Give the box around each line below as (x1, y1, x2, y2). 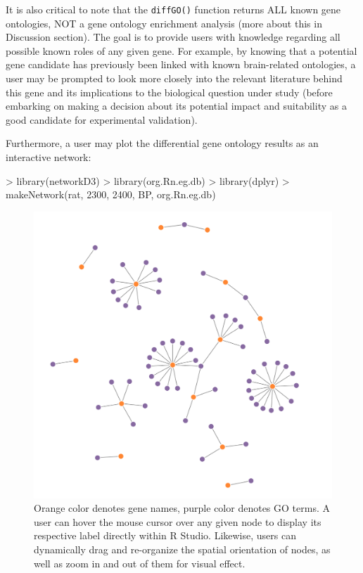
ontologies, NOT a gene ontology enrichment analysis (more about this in (6, 15, 322, 30)
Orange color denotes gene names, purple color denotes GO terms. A (34, 501, 330, 515)
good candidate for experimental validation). (6, 112, 198, 127)
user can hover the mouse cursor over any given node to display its (34, 514, 321, 529)
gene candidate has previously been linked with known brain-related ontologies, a (6, 57, 356, 72)
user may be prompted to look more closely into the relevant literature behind (6, 71, 343, 86)
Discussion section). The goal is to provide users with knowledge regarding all (6, 30, 340, 44)
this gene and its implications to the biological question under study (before (6, 84, 333, 99)
